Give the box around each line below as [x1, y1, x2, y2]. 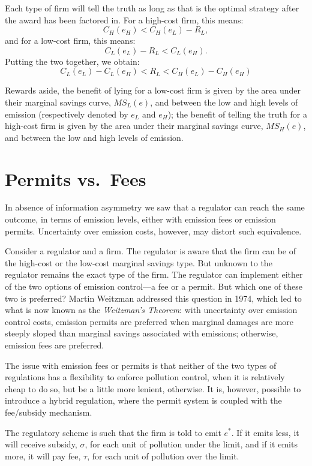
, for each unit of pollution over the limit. [87, 449, 239, 462]
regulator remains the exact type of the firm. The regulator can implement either [5, 268, 303, 281]
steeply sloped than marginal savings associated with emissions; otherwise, [5, 327, 278, 339]
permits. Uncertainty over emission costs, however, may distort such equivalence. [5, 224, 302, 237]
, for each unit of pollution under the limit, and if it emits [85, 438, 298, 450]
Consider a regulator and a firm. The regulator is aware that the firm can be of [5, 245, 296, 257]
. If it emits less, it [231, 426, 299, 438]
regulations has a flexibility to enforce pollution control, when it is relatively [5, 371, 285, 383]
